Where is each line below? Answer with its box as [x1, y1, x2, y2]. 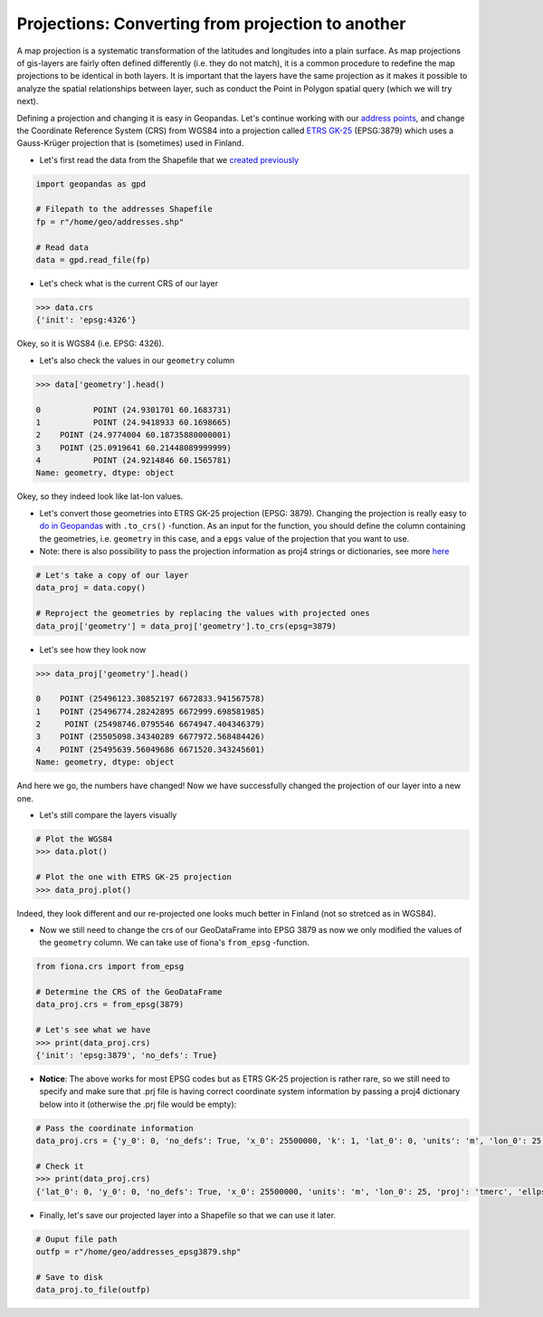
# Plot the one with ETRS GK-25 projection [35, 872, 233, 882]
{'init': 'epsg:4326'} [35, 315, 137, 325]
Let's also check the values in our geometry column [39, 354, 235, 366]
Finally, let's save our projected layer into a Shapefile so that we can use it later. [39, 1209, 337, 1220]
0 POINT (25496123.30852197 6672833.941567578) [35, 694, 266, 704]
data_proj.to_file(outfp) [35, 1284, 151, 1295]
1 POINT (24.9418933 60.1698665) [35, 417, 233, 428]
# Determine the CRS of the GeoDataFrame [35, 987, 223, 997]
